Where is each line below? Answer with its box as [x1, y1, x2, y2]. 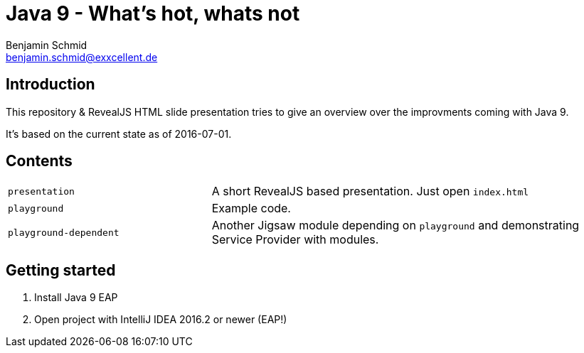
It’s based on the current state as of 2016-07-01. [6, 127, 232, 140]
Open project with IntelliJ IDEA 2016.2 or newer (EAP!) [34, 313, 287, 326]
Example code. [211, 201, 291, 216]
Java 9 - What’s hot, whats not [6, 1, 300, 26]
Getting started [6, 261, 116, 279]
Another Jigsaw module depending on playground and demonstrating [211, 218, 580, 233]
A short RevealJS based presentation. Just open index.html [211, 184, 529, 199]
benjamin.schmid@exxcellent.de [6, 50, 158, 63]
